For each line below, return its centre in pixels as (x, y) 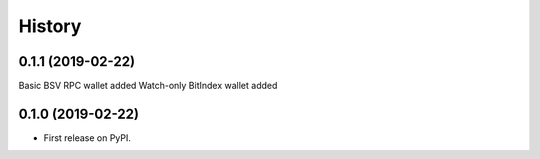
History (50, 26)
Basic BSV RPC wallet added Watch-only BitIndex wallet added (148, 86)
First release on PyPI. (87, 137)
